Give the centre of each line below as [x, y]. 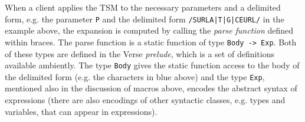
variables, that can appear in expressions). [81, 111]
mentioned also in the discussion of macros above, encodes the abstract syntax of [151, 88]
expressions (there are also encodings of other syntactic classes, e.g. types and [145, 100]
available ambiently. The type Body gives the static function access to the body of [152, 65]
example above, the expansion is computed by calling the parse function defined [149, 30]
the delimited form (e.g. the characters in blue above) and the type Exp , [135, 76]
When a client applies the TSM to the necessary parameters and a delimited [143, 7]
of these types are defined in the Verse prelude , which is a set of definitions [140, 53]
